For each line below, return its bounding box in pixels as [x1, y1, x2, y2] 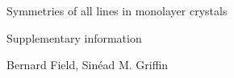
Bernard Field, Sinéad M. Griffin [6, 56, 169, 73]
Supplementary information [6, 29, 142, 46]
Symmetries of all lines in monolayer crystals [6, 2, 228, 18]
